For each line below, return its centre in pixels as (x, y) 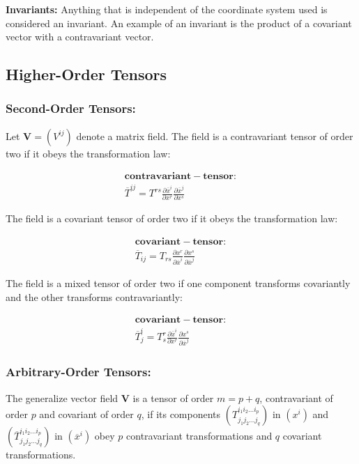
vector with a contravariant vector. (80, 37)
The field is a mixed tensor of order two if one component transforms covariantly (178, 283)
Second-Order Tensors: (71, 108)
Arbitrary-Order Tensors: (78, 372)
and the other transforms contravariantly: (94, 296)
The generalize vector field (62, 397)
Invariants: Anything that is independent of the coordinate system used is (167, 9)
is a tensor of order (173, 397)
